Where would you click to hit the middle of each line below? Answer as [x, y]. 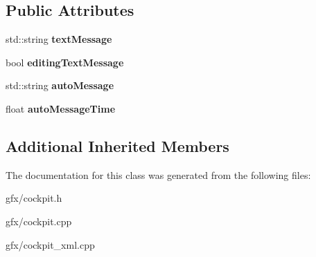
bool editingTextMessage [65, 62]
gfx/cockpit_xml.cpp [50, 244]
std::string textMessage [59, 39]
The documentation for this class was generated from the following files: [158, 174]
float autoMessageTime [61, 108]
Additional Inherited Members [117, 145]
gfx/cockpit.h [34, 198]
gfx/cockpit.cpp [39, 221]
